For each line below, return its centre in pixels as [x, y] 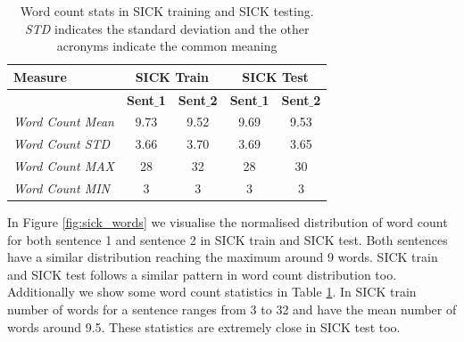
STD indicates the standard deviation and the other [167, 28]
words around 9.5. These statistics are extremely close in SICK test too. [204, 326]
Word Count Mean [64, 122]
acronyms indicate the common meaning [167, 46]
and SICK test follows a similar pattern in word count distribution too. [202, 274]
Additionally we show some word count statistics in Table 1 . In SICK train [212, 292]
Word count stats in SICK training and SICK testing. [167, 11]
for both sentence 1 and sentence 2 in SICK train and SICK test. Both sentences [228, 239]
